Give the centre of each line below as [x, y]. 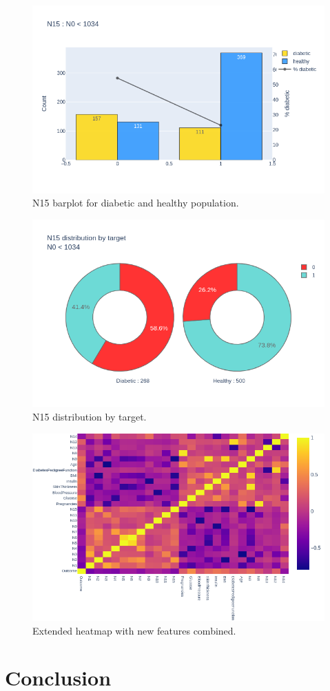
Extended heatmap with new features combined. [134, 630]
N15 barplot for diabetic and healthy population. [136, 203]
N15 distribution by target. [90, 416]
